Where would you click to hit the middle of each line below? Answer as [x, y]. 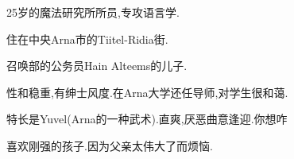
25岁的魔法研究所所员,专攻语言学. [93, 12]
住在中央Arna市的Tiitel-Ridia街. [87, 39]
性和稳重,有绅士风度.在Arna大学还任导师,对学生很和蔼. [147, 92]
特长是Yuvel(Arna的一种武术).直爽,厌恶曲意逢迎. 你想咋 [147, 119]
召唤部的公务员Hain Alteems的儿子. [97, 66]
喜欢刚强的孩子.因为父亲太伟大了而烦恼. [110, 145]
